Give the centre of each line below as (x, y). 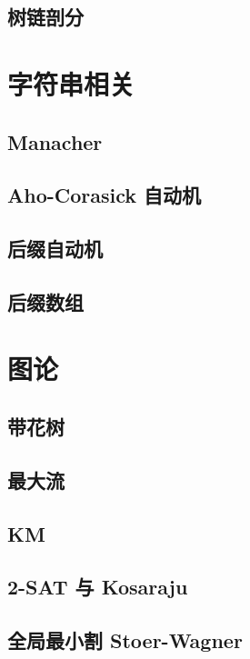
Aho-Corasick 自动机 (105, 195)
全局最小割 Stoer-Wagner (125, 640)
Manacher (55, 141)
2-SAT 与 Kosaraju (98, 587)
